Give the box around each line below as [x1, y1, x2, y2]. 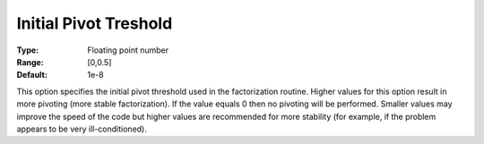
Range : [16, 56, 44, 67]
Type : [16, 45, 39, 55]
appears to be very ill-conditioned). [16, 123, 148, 134]
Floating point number [87, 45, 169, 55]
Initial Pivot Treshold [16, 13, 173, 33]
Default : [16, 70, 48, 80]
